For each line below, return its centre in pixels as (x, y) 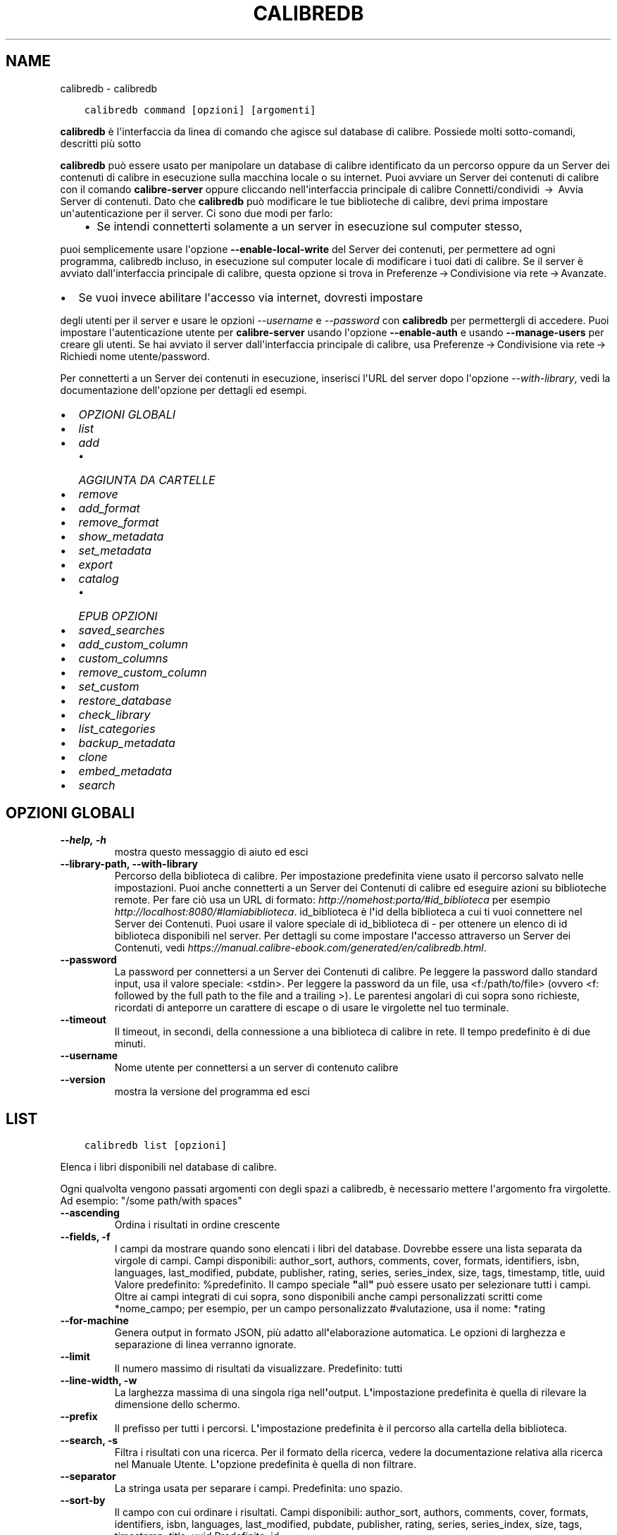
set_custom (109, 686)
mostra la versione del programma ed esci (212, 1092)
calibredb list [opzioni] (156, 1146)
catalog (99, 578)
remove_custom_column (143, 672)
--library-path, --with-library (129, 864)
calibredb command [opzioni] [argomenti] (200, 110)
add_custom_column (133, 644)
